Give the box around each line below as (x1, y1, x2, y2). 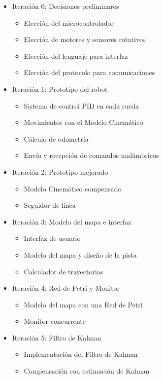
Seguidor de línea (24, 200, 76, 210)
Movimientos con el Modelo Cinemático (24, 117, 143, 127)
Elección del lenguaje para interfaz (24, 50, 128, 61)
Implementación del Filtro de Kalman (24, 349, 138, 359)
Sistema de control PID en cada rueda (24, 100, 139, 111)
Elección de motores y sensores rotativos (24, 34, 146, 44)
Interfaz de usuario (24, 233, 81, 243)
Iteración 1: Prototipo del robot (12, 83, 108, 94)
